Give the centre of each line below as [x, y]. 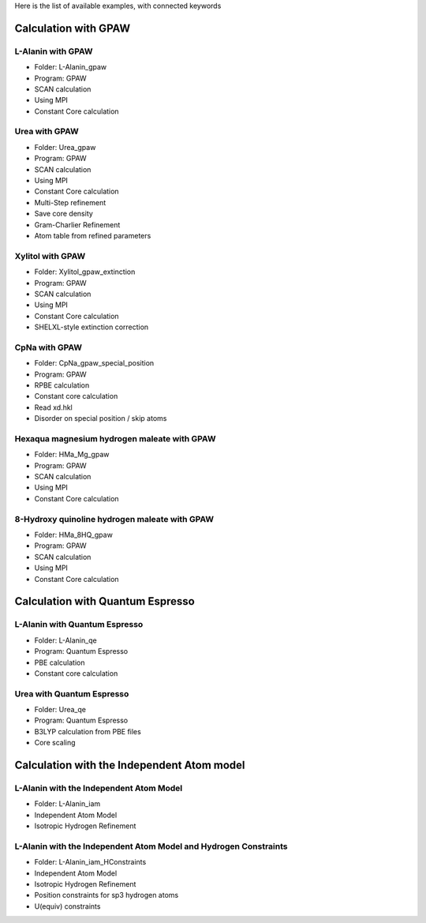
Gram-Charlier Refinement [77, 224]
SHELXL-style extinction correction [92, 327]
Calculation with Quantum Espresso [105, 601]
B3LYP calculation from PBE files [88, 731]
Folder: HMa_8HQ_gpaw [74, 535]
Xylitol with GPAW [50, 256]
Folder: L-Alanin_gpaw [71, 67]
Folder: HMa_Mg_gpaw [72, 455]
